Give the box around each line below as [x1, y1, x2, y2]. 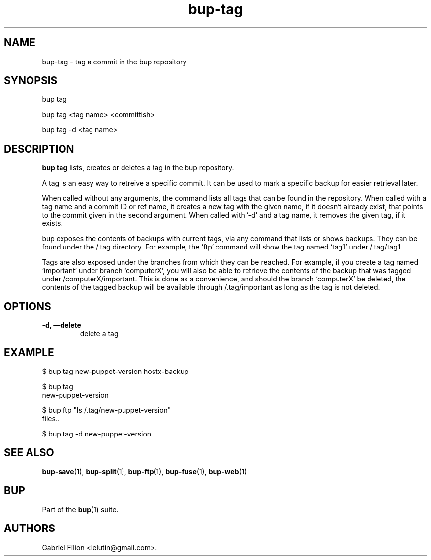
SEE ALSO [4, 446, 54, 459]
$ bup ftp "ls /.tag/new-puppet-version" [42, 405, 171, 414]
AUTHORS [4, 522, 56, 535]
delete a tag [80, 329, 119, 338]
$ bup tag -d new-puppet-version [42, 429, 152, 438]
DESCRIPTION [4, 142, 74, 155]
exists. [42, 219, 63, 228]
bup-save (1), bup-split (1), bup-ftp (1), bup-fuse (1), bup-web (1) [42, 467, 247, 476]
